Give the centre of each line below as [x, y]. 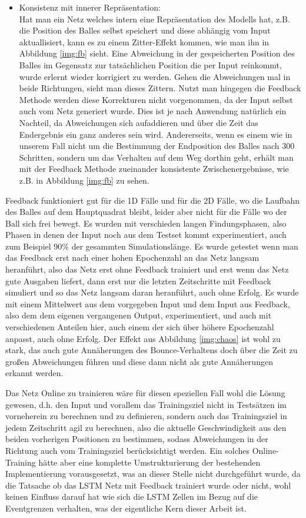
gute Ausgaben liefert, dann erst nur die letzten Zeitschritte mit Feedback [138, 280]
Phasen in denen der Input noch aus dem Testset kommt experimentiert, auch [146, 235]
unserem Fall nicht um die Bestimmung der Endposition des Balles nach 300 [157, 146]
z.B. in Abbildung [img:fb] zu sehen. [84, 180]
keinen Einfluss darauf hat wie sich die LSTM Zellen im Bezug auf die [132, 497]
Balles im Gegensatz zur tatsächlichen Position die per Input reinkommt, [150, 64]
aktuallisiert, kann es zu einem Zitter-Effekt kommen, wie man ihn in [144, 41]
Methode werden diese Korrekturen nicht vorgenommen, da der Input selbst [156, 99]
